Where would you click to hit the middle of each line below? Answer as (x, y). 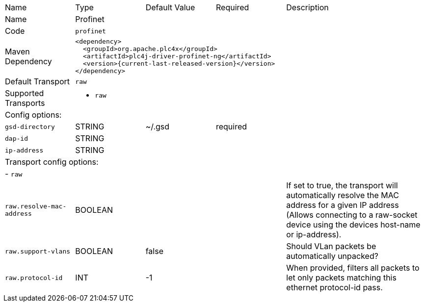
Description (307, 7)
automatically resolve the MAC (343, 195)
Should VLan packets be (331, 246)
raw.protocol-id (34, 278)
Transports (25, 103)
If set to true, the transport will (342, 185)
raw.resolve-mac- (36, 206)
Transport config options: (52, 162)
